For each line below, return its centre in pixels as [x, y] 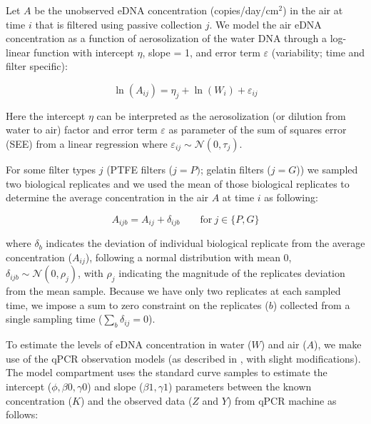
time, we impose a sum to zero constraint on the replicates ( [137, 304]
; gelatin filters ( [235, 169]
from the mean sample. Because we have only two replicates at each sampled [173, 291]
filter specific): [37, 66]
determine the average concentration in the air [107, 197]
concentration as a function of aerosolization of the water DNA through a [167, 38]
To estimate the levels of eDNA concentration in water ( [129, 344]
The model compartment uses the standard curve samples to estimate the [167, 372]
